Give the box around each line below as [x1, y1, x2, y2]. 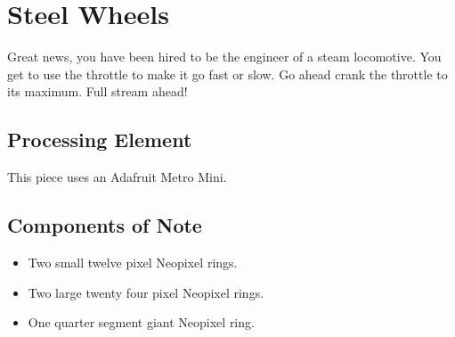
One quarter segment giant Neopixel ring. [28, 313, 255, 332]
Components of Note [7, 211, 202, 239]
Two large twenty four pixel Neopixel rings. [28, 283, 264, 301]
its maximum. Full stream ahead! [7, 82, 188, 101]
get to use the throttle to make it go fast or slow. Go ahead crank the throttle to [7, 64, 448, 83]
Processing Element [7, 126, 192, 153]
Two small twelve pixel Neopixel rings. [28, 252, 238, 271]
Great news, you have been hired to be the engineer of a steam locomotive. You [7, 47, 442, 66]
